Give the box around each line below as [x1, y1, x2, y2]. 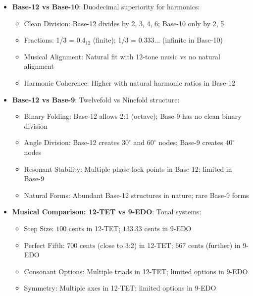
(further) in [205, 240, 241, 250]
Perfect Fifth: [24, 240, 65, 250]
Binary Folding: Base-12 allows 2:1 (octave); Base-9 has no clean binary [24, 111, 242, 121]
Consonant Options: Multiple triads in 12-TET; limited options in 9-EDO [24, 266, 248, 276]
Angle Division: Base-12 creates [24, 137, 120, 148]
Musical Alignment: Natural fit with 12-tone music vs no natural [24, 51, 220, 61]
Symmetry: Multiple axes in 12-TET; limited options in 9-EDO [24, 283, 216, 293]
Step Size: [24, 223, 54, 233]
